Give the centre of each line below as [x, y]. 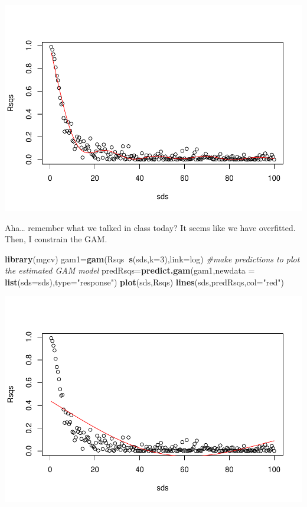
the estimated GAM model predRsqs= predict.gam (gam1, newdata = [130, 270]
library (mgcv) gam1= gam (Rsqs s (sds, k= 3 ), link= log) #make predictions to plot [152, 259]
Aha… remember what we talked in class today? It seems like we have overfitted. [150, 227]
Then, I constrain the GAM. [56, 239]
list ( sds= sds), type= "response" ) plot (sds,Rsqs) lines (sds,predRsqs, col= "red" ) [144, 282]
